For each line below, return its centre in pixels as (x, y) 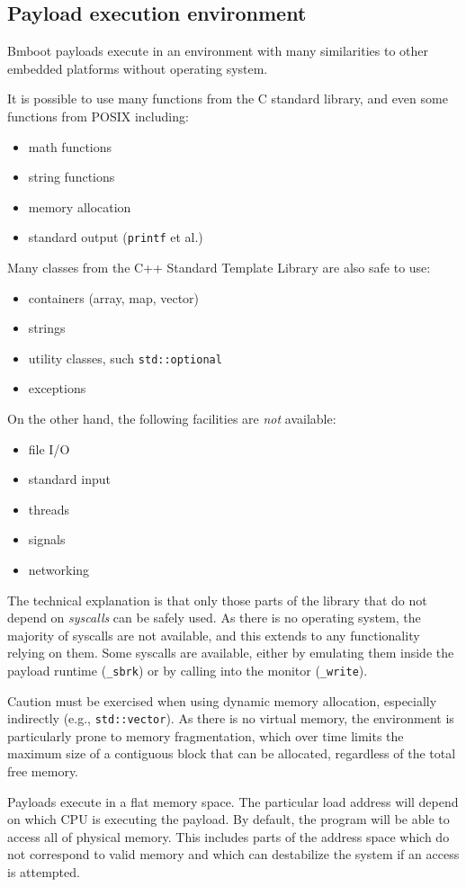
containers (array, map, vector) (114, 297)
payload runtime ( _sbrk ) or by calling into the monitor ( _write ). (188, 670)
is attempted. (44, 872)
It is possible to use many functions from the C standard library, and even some (228, 99)
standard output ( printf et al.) (116, 237)
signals (47, 539)
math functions (70, 146)
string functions (72, 177)
